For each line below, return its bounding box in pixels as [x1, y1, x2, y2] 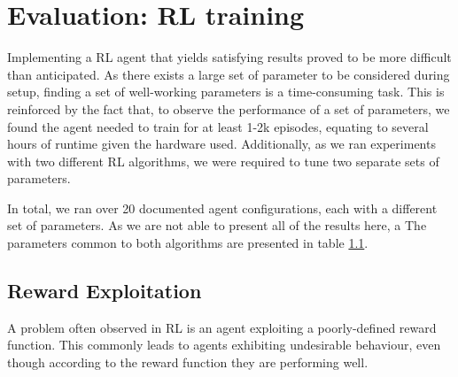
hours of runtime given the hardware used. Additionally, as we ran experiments [7, 135, 436, 153]
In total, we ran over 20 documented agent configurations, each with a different [7, 198, 438, 217]
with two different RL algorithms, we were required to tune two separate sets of [7, 151, 439, 170]
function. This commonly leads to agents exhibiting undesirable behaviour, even [7, 335, 441, 354]
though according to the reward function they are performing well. [7, 353, 369, 372]
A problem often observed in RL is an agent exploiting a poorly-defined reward [7, 318, 437, 336]
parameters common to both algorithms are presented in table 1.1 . [7, 234, 369, 252]
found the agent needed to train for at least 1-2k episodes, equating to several [7, 117, 429, 135]
